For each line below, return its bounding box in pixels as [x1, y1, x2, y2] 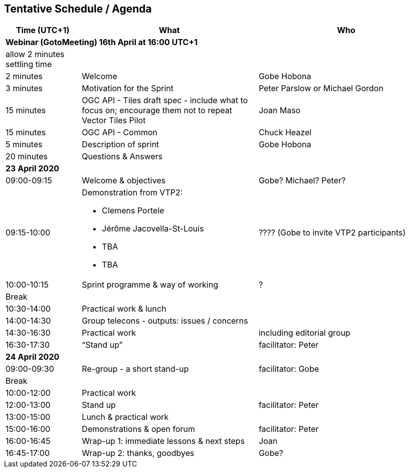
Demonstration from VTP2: [82, 187, 183, 198]
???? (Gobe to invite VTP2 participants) [259, 227, 406, 238]
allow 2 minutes [6, 49, 65, 60]
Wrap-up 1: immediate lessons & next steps [82, 436, 245, 446]
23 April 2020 [6, 163, 60, 174]
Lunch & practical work [82, 412, 169, 422]
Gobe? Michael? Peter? [259, 175, 346, 186]
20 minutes [6, 151, 48, 162]
